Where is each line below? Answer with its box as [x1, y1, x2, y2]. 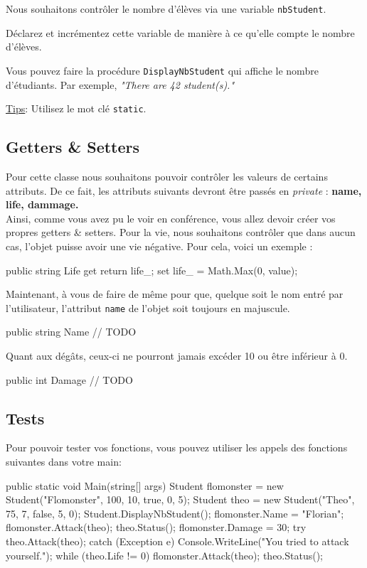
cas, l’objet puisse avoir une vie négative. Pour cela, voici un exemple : [6, 238, 313, 253]
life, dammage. [6, 197, 79, 212]
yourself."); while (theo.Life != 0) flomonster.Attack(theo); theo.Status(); [6, 547, 324, 562]
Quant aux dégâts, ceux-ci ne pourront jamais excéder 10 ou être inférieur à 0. [6, 348, 348, 363]
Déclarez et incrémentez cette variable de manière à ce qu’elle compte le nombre [6, 25, 355, 40]
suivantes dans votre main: [6, 454, 122, 468]
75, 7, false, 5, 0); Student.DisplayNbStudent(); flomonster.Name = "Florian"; [6, 505, 344, 520]
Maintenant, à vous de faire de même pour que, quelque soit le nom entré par [6, 286, 344, 301]
